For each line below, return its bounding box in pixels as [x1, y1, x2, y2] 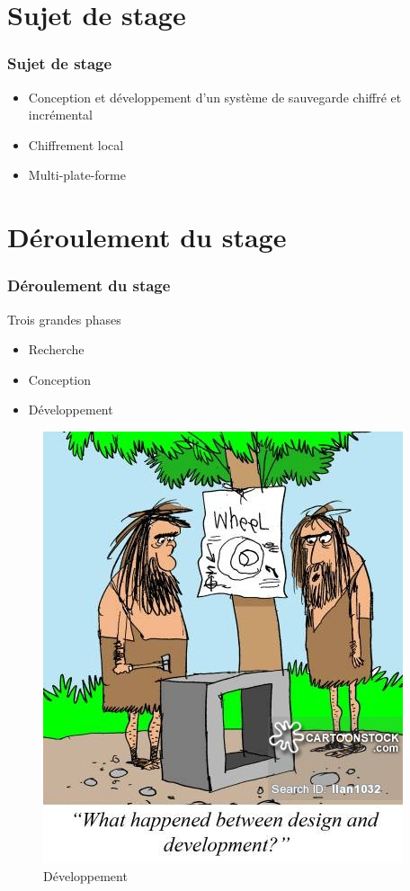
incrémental [28, 105, 94, 124]
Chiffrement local [28, 135, 124, 154]
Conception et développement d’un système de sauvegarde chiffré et [28, 87, 402, 106]
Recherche [28, 340, 85, 359]
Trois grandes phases [7, 309, 121, 328]
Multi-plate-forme [28, 165, 126, 184]
